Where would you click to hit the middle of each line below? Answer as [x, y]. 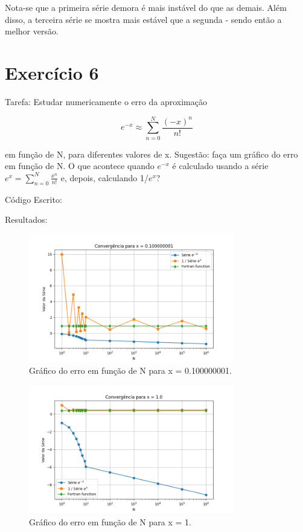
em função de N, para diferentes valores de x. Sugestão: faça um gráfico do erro [151, 154]
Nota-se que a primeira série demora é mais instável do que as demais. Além [146, 7]
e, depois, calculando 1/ [104, 177]
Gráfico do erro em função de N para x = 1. [110, 521]
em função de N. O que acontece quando [80, 166]
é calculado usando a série [220, 166]
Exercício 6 [52, 72]
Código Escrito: [33, 199]
